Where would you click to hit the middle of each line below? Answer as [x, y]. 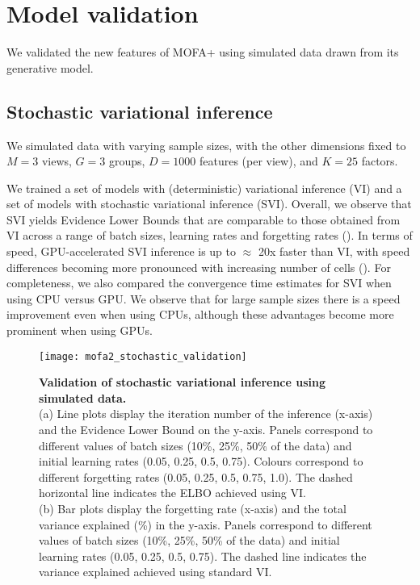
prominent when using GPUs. [80, 330]
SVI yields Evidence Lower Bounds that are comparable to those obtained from [204, 219]
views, [57, 161]
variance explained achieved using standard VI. [155, 572]
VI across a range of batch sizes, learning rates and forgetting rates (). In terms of [210, 235]
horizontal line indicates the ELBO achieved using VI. [172, 493]
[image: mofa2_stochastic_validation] [143, 356]
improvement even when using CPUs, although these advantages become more [200, 314]
